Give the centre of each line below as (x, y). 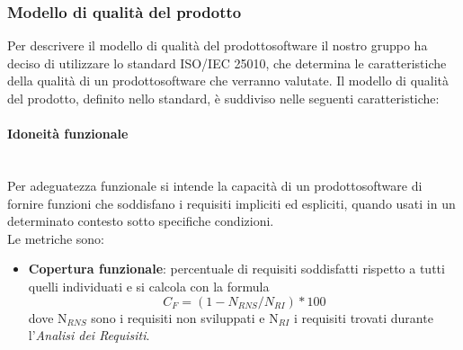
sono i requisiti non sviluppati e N (185, 317)
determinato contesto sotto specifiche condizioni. (141, 221)
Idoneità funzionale (68, 134)
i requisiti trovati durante (363, 317)
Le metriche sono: (56, 238)
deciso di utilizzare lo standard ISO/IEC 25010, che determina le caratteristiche (227, 63)
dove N (48, 317)
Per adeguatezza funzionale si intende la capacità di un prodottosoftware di (215, 185)
